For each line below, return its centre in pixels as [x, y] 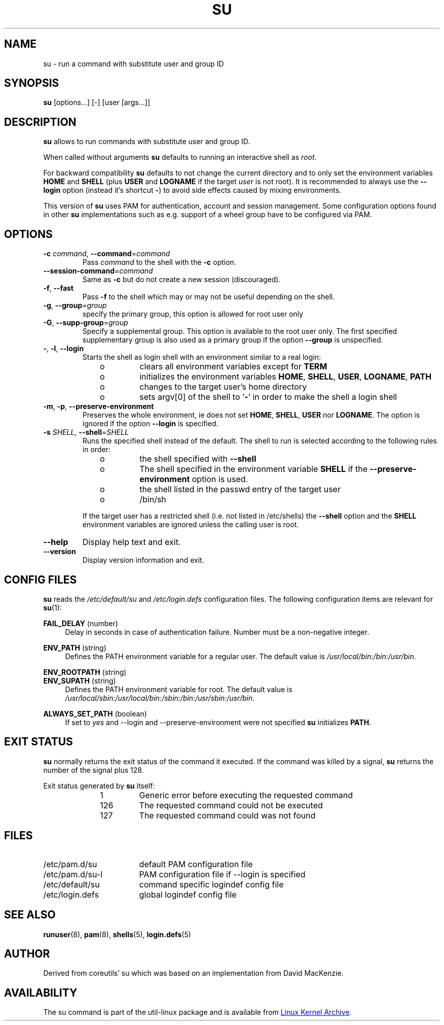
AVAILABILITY [41, 993]
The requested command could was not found [227, 815]
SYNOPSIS [32, 83]
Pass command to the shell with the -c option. [159, 262]
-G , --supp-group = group [86, 323]
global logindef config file [188, 894]
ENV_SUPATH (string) [80, 680]
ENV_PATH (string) [75, 647]
